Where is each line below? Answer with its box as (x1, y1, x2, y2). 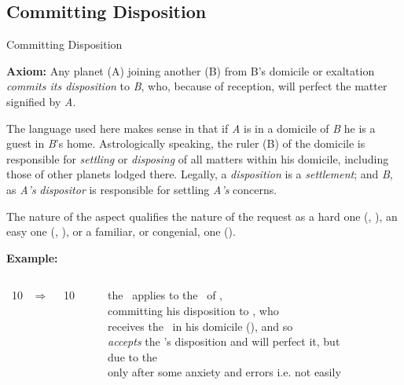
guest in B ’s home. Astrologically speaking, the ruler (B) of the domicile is (6, 135, 365, 152)
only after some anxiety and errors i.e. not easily (108, 364, 341, 380)
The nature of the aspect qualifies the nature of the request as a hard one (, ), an (6, 207, 398, 224)
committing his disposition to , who (108, 302, 279, 318)
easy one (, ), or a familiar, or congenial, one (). (6, 223, 236, 240)
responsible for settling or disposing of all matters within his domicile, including (6, 150, 389, 167)
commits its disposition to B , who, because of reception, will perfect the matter (6, 78, 387, 94)
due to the (108, 348, 158, 365)
